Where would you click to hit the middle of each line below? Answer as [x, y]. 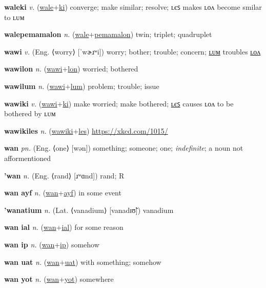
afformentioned [28, 158]
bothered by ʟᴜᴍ [30, 113]
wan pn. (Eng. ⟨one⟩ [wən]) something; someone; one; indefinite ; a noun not [124, 148]
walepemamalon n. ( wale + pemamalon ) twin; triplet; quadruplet [108, 34]
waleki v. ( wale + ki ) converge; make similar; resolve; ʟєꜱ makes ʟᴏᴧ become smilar [133, 7]
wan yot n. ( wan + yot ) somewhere [59, 279]
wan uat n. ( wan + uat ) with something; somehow [83, 262]
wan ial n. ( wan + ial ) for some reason [64, 227]
